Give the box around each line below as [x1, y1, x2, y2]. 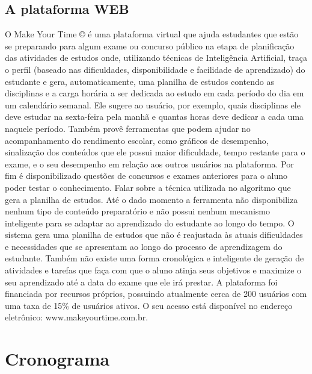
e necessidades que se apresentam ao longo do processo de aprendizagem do [5, 240, 283, 252]
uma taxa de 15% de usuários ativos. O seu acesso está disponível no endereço [5, 299, 293, 311]
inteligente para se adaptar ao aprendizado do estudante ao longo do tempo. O [5, 216, 295, 229]
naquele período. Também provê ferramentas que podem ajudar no [5, 122, 251, 134]
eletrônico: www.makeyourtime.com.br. [5, 311, 148, 323]
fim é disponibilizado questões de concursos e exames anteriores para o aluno [5, 169, 288, 182]
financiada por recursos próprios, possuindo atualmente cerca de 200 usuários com [5, 287, 307, 300]
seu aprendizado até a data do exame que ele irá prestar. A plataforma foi [5, 275, 278, 288]
